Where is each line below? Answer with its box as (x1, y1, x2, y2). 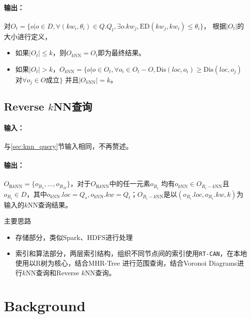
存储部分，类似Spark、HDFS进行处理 (15, 232, 133, 242)
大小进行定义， (4, 31, 51, 41)
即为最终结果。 (98, 48, 146, 58)
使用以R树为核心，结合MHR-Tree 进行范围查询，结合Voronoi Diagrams (15, 257, 237, 268)
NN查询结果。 (28, 199, 72, 209)
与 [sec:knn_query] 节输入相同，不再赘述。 (4, 141, 133, 151)
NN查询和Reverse (26, 267, 80, 277)
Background (4, 296, 86, 316)
